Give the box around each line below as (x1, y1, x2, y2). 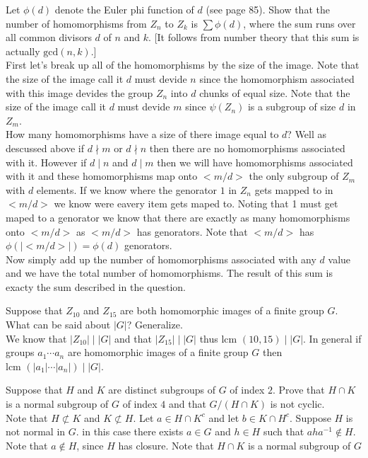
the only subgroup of (249, 168, 339, 183)
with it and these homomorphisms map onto (6, 168, 198, 183)
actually (6, 43, 40, 58)
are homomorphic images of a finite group (67, 345, 249, 360)
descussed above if (6, 140, 85, 155)
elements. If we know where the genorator (36, 182, 218, 197)
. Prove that (273, 382, 325, 397)
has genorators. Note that (136, 224, 248, 239)
